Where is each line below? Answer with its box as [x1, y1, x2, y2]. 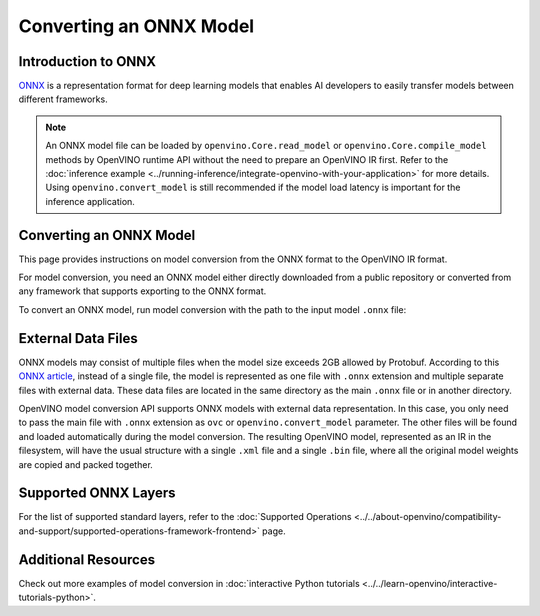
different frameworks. [18, 93, 109, 105]
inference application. [45, 195, 135, 207]
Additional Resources [18, 551, 155, 568]
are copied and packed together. [18, 458, 154, 470]
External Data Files [18, 330, 139, 347]
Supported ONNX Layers [18, 485, 176, 502]
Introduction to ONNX [18, 53, 157, 70]
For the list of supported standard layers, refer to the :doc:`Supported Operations [18, 511, 352, 523]
